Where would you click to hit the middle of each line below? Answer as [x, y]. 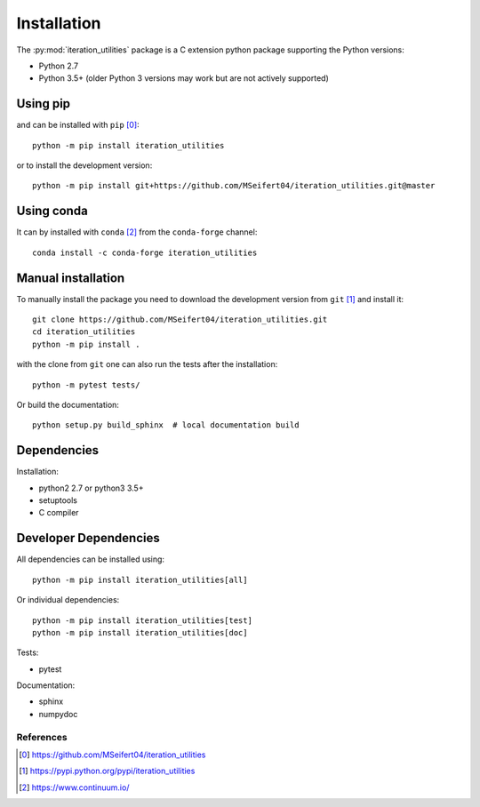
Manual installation [71, 278]
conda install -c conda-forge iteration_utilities [145, 252]
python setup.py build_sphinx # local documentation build [166, 425]
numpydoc [58, 714]
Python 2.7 [59, 66]
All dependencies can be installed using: [90, 559]
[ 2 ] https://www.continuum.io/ [74, 787]
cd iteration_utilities [84, 332]
